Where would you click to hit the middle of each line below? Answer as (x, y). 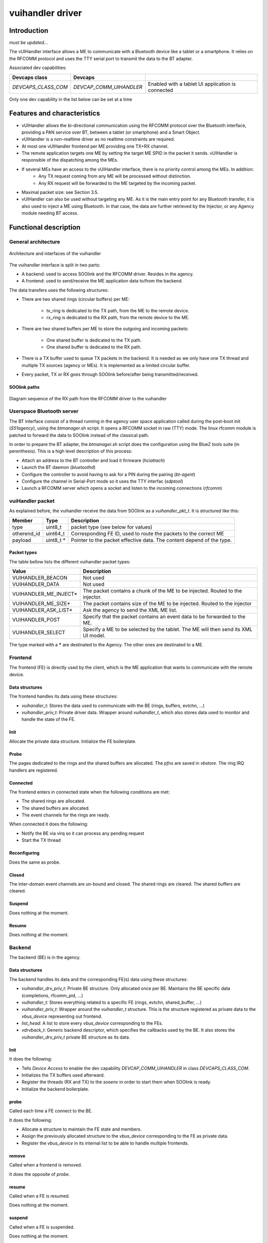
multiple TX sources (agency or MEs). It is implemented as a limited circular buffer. (106, 365)
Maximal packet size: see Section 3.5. (60, 192)
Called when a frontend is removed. (46, 1165)
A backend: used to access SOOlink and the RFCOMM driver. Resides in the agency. (108, 274)
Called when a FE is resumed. (39, 1196)
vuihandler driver (46, 13)
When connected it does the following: (49, 824)
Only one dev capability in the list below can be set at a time (71, 99)
